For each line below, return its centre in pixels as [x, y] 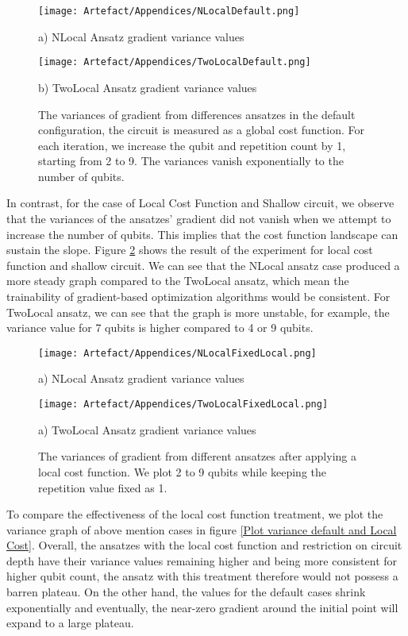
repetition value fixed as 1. [103, 487]
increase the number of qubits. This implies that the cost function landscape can [202, 234]
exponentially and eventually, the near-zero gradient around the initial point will [202, 607]
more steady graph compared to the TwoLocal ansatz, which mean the [178, 281]
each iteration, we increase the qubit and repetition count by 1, [192, 145]
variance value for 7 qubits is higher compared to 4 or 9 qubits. [160, 328]
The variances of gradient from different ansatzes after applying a [197, 456]
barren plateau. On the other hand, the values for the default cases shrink [186, 592]
